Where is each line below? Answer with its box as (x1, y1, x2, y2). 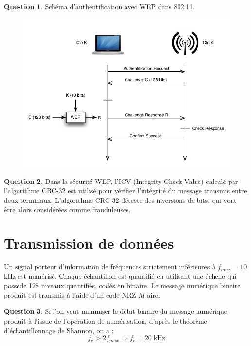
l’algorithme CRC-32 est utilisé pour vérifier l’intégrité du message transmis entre (4, 185, 247, 196)
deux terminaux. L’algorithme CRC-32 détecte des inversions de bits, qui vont (4, 195, 237, 205)
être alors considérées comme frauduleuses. (4, 204, 131, 215)
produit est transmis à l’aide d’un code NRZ (4, 290, 136, 300)
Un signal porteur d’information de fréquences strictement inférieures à (4, 261, 215, 272)
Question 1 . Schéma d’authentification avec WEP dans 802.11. (4, 1, 195, 11)
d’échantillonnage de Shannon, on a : (4, 325, 114, 335)
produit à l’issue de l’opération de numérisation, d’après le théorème (4, 316, 207, 326)
